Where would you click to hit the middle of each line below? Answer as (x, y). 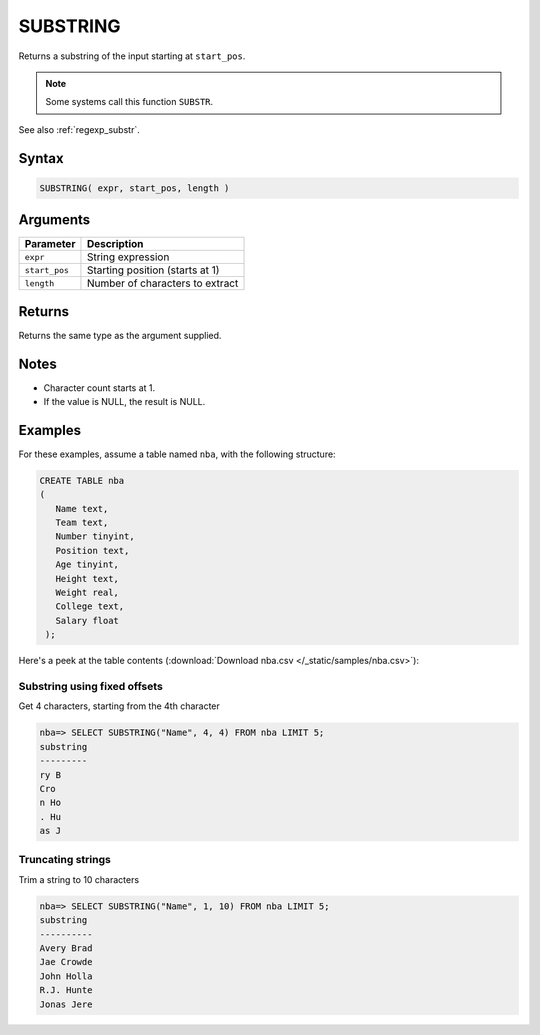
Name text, (82, 508)
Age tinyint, (87, 564)
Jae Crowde (66, 962)
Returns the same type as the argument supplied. (120, 335)
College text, (90, 606)
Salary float (87, 620)
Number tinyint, (95, 536)
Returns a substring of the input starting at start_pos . (132, 56)
